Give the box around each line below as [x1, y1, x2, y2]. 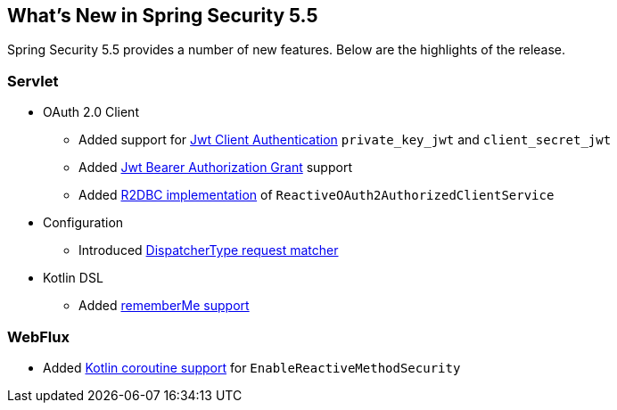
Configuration [43, 215, 124, 231]
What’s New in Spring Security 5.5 [7, 4, 318, 27]
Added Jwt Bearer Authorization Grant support [78, 160, 352, 176]
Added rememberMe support [78, 298, 250, 314]
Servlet [7, 71, 59, 90]
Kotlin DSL [43, 270, 103, 286]
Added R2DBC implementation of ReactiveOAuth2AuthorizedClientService [78, 187, 555, 203]
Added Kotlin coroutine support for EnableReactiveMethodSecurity [43, 359, 461, 375]
